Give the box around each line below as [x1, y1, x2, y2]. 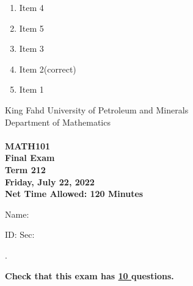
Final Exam [5, 151, 55, 164]
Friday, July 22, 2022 [5, 175, 95, 188]
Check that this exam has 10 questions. [5, 269, 174, 282]
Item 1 [19, 83, 44, 96]
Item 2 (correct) [19, 62, 76, 75]
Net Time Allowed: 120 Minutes [5, 187, 144, 200]
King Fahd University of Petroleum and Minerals [5, 103, 189, 116]
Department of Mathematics [5, 115, 111, 128]
